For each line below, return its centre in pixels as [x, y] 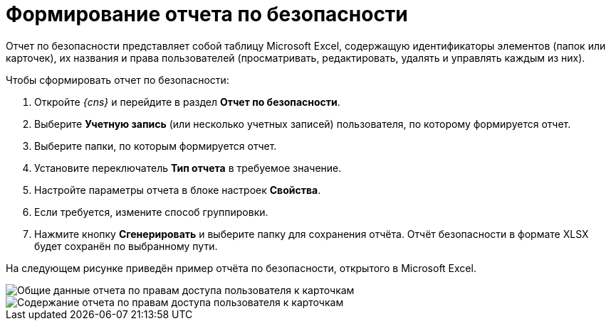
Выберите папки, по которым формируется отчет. [156, 146]
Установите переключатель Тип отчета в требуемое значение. [188, 168]
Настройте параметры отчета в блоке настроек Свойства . [178, 190]
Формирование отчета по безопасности [207, 14]
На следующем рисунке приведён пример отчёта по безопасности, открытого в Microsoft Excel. [241, 268]
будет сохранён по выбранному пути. [126, 246]
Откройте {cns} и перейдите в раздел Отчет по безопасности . [187, 102]
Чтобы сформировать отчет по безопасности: [117, 80]
